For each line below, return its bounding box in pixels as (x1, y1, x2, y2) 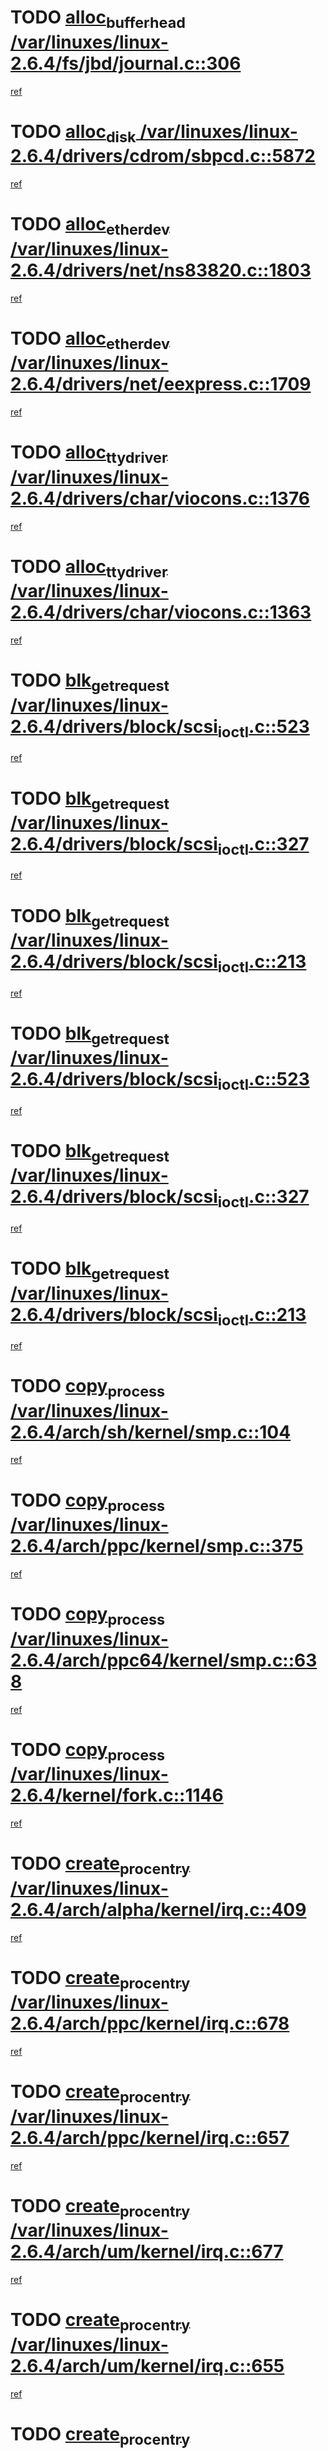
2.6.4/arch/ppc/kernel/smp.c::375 (10, 1535, 304, 1558)
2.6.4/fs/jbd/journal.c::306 (10, 52, 242, 75)
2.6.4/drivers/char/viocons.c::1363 (10, 601, 312, 624)
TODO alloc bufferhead (10, 6, 186, 32)
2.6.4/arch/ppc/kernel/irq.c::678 (10, 2012, 290, 2035)
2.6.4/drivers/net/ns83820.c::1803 (10, 259, 312, 281)
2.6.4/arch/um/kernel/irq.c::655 (10, 2354, 285, 2377)
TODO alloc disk (10, 120, 137, 146)
